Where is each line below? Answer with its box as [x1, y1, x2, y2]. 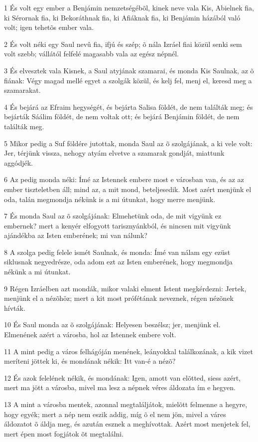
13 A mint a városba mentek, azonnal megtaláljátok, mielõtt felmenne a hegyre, [4, 399, 248, 409]
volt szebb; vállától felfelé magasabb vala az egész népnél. [4, 48, 179, 59]
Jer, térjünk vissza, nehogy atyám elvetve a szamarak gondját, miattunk [4, 148, 225, 158]
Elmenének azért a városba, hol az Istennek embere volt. [4, 329, 176, 340]
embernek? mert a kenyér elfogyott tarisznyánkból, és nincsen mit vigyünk [4, 220, 231, 230]
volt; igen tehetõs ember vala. [4, 22, 94, 32]
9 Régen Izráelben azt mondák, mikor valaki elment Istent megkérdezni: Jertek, [4, 283, 247, 293]
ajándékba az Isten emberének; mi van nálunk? [4, 230, 147, 240]
